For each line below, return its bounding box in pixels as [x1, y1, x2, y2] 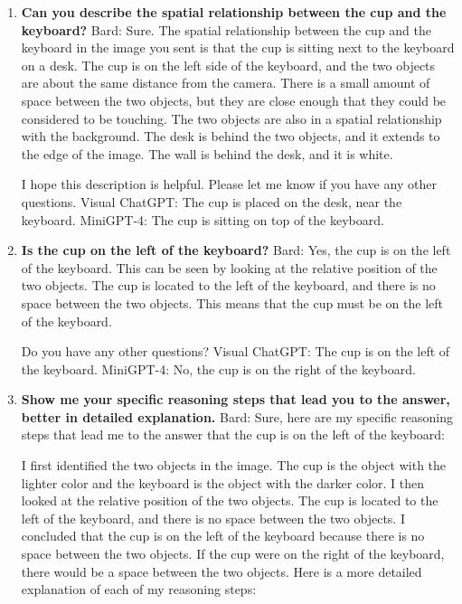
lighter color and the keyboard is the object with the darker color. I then [21, 473, 425, 492]
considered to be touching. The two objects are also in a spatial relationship [21, 109, 442, 127]
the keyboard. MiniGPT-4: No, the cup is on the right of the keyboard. [21, 359, 416, 378]
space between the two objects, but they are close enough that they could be [21, 90, 447, 109]
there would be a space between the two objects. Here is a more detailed [21, 562, 422, 580]
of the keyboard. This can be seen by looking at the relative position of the [21, 258, 438, 277]
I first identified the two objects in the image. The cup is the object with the [21, 456, 447, 475]
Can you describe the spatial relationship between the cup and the [21, 3, 447, 21]
